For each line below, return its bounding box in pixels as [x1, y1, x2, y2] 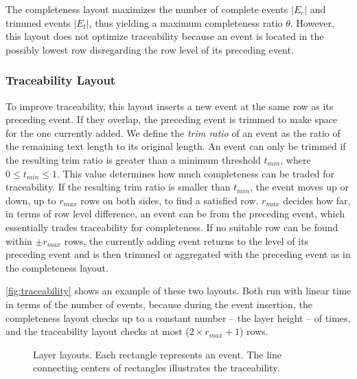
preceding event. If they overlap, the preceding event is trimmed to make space [5, 112, 338, 127]
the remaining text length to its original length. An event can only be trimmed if [5, 139, 346, 153]
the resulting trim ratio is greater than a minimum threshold [5, 152, 261, 166]
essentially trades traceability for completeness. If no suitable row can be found [5, 219, 338, 234]
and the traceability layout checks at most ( [5, 324, 189, 338]
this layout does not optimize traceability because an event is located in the [5, 29, 324, 43]
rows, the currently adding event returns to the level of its [64, 233, 309, 248]
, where [280, 152, 311, 166]
